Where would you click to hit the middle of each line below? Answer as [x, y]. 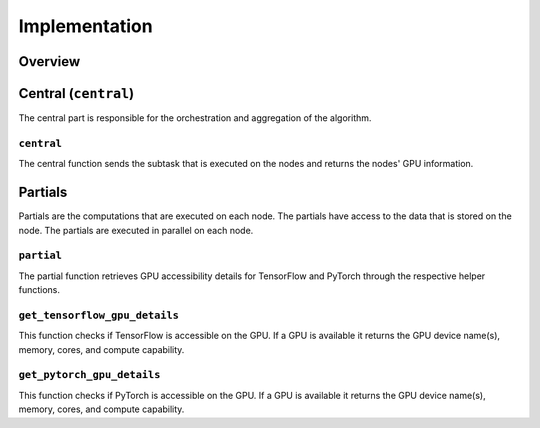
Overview [49, 61]
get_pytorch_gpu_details [89, 375]
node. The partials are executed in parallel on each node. [136, 230]
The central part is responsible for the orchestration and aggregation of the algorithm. [195, 118]
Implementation [86, 26]
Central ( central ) [76, 93]
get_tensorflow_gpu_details [99, 315]
